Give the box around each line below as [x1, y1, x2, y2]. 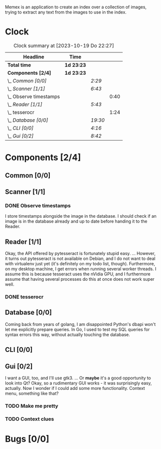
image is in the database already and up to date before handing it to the [5, 218, 147, 224]
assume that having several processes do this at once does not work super [5, 276, 155, 282]
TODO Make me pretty [5, 402, 59, 409]
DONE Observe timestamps [5, 202, 71, 209]
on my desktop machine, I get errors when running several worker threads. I [5, 266, 156, 272]
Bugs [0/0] [5, 433, 49, 444]
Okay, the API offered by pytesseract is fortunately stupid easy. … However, [5, 251, 156, 257]
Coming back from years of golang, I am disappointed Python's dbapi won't [5, 321, 156, 327]
